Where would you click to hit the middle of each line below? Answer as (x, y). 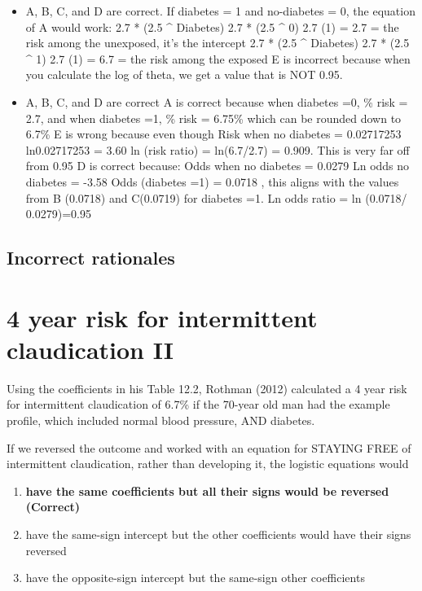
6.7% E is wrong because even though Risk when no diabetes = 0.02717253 (213, 134)
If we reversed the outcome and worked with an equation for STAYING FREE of (209, 447)
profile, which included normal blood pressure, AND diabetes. (161, 420)
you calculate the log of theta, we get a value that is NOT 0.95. (184, 74)
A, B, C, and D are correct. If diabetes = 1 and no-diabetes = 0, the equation (220, 11)
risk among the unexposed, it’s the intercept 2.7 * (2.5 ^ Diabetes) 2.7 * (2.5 (218, 43)
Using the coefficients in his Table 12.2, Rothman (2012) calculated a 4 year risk (207, 388)
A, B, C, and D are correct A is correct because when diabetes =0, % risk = (217, 101)
